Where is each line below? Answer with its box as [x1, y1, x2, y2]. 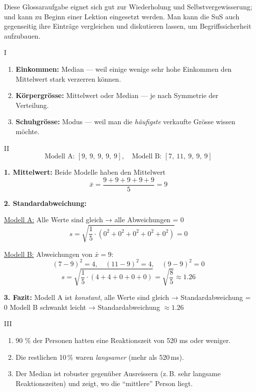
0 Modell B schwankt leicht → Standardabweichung [4, 301, 160, 312]
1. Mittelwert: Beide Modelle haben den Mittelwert [4, 167, 166, 177]
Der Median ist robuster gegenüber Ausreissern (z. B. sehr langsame [15, 368, 221, 379]
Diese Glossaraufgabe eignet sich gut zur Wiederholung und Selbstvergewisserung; [4, 1, 253, 11]
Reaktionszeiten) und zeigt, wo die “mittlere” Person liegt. [15, 378, 193, 388]
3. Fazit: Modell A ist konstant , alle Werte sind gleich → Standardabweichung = [4, 292, 251, 302]
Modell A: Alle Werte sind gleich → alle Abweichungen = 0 [4, 214, 184, 225]
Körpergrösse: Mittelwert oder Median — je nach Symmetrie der [15, 90, 218, 100]
